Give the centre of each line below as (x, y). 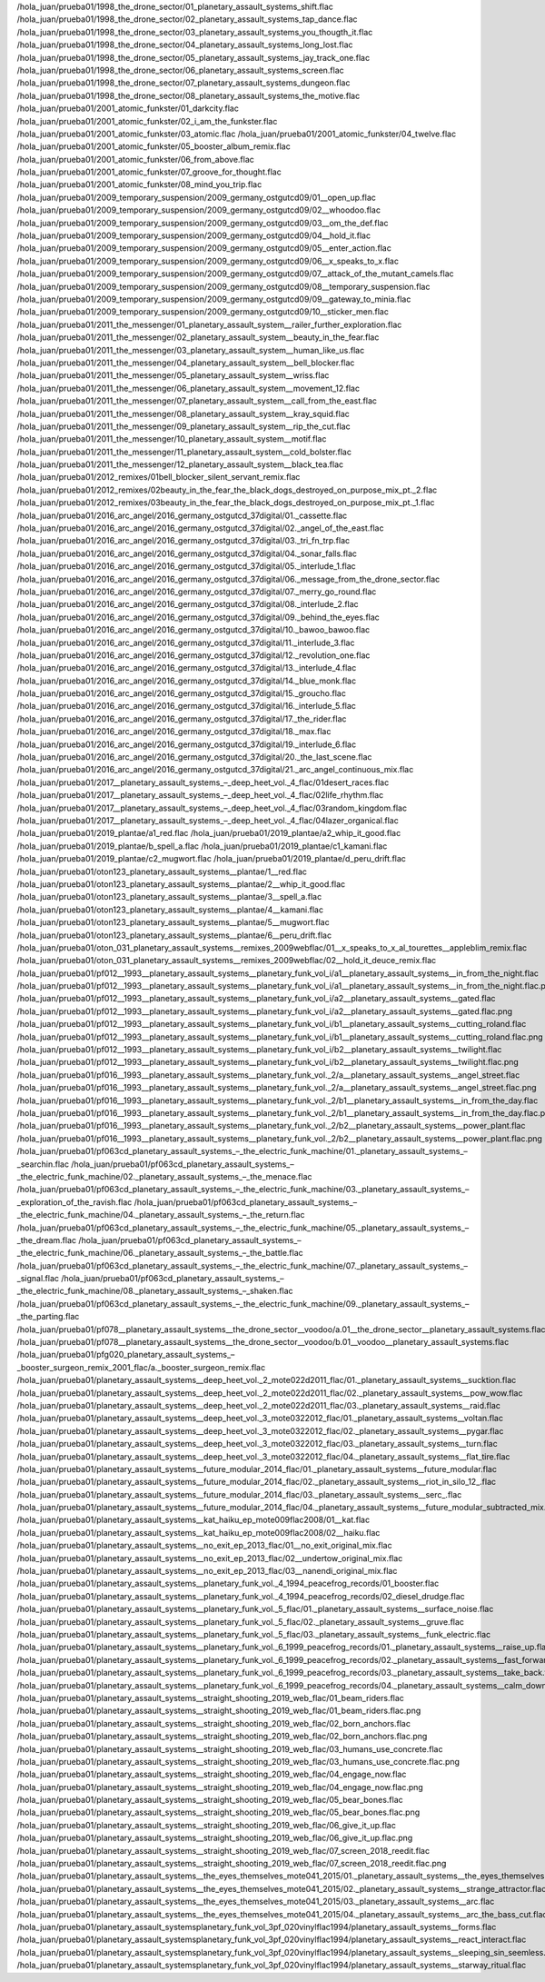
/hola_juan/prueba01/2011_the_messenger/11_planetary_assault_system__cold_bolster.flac (184, 452)
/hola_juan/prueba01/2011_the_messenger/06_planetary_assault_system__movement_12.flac (188, 388)
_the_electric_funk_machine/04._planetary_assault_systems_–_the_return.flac (161, 1215)
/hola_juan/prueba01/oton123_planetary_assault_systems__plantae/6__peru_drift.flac (174, 935)
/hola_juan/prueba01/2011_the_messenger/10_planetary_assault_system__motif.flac (172, 439)
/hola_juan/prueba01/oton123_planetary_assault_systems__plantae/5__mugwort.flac (173, 922)
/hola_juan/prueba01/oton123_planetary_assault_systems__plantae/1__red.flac (162, 871)
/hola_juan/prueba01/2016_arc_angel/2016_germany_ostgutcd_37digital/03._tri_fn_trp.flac (183, 541)
